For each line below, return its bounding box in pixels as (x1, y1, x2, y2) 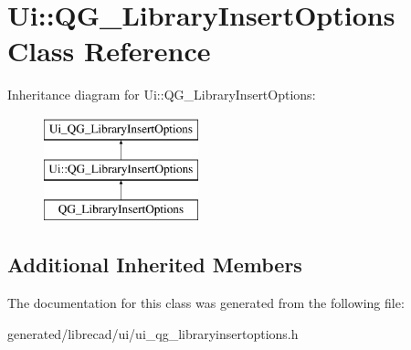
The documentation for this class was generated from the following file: (7, 293, 405, 313)
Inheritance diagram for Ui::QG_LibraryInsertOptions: (7, 85, 316, 104)
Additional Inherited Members (7, 250, 302, 279)
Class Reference (7, 32, 211, 69)
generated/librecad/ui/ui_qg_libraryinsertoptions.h (7, 323, 299, 343)
